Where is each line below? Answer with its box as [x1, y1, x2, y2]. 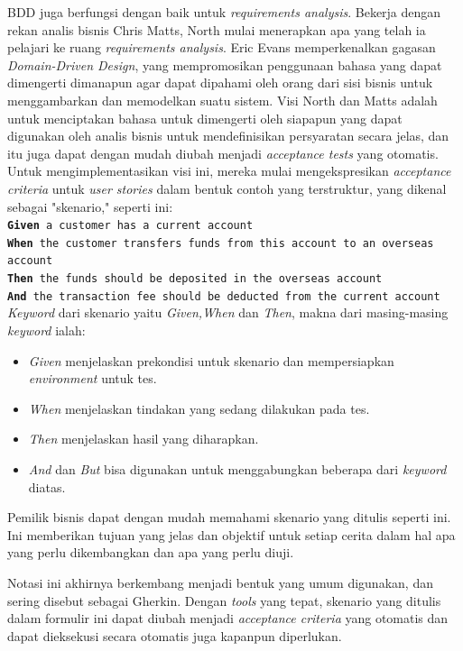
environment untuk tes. [28, 369, 157, 388]
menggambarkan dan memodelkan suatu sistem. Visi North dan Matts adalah [7, 90, 438, 109]
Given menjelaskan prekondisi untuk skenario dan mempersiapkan [28, 351, 394, 370]
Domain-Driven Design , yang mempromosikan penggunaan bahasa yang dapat [7, 55, 442, 74]
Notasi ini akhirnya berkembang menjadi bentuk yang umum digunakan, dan [7, 573, 433, 591]
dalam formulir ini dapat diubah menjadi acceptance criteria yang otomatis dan [7, 609, 449, 628]
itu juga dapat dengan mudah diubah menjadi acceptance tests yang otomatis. [7, 143, 439, 162]
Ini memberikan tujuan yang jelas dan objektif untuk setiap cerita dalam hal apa [7, 525, 456, 544]
